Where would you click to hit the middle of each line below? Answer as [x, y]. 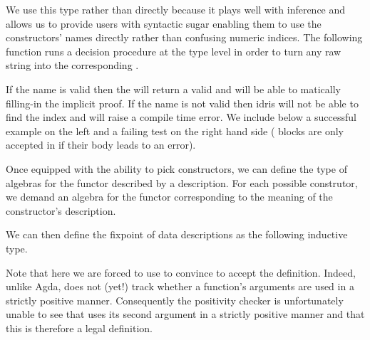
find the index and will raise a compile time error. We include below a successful [181, 117]
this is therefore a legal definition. [79, 328]
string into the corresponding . [72, 65]
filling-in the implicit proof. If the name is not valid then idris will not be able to [182, 103]
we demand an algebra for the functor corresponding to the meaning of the [169, 197]
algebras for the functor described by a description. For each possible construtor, [182, 182]
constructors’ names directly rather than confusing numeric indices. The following [184, 37]
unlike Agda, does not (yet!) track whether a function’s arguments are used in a [180, 286]
